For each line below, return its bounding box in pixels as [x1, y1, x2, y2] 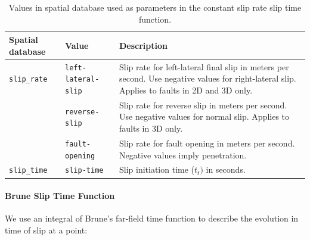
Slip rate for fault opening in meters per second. [119, 136, 295, 149]
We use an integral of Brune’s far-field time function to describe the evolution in [5, 212, 299, 225]
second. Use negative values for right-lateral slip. [119, 72, 296, 85]
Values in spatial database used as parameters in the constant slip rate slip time [8, 1, 302, 13]
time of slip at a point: [5, 223, 88, 236]
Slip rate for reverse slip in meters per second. [119, 98, 287, 111]
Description [119, 39, 168, 51]
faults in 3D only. [119, 122, 183, 135]
